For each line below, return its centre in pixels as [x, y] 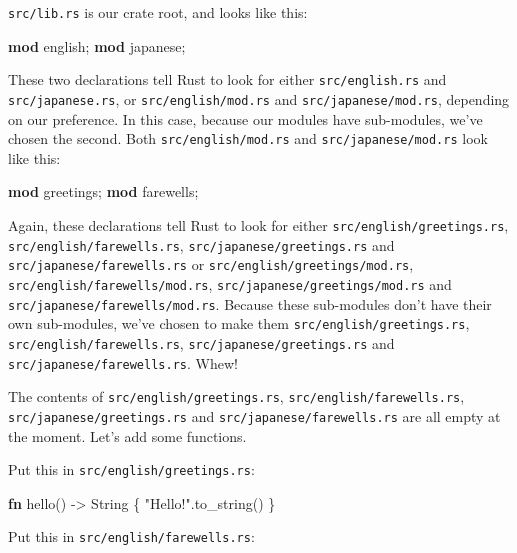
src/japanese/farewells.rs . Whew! [123, 362]
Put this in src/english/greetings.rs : [131, 469]
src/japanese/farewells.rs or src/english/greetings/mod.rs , [211, 264]
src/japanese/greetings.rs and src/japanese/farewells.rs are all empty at [254, 415]
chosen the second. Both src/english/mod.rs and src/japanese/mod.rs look [248, 138]
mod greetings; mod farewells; [103, 191]
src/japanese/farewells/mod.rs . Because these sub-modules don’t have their [250, 303]
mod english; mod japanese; [97, 45]
